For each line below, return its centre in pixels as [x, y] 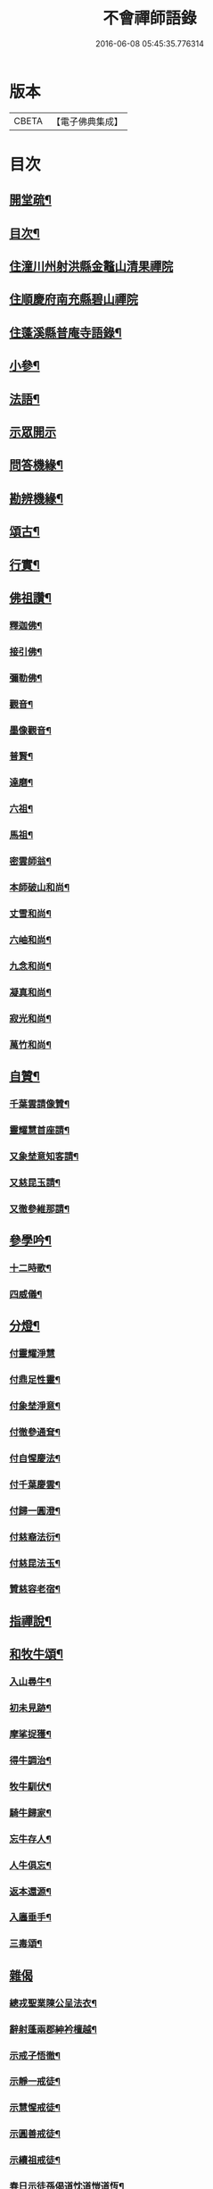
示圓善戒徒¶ [35, 2134]
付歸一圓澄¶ [35, 1510]
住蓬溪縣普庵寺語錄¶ [66, 333]
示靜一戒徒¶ [35, 2082]
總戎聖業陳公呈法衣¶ [53, 2003]
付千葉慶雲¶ [35, 1484]
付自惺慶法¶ [35, 1458]
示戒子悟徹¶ [35, 2055]
